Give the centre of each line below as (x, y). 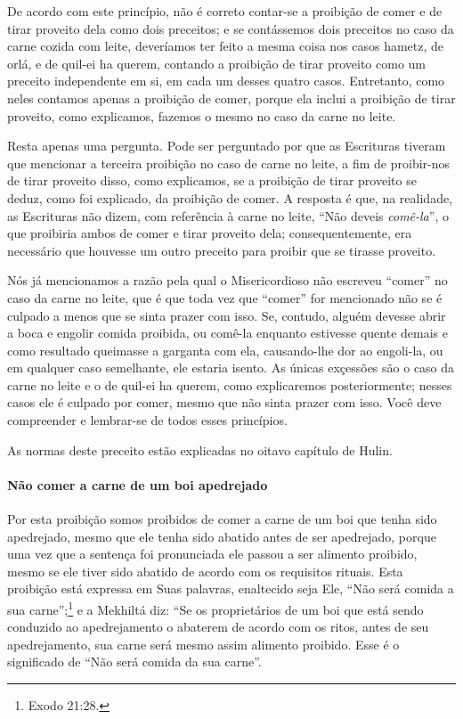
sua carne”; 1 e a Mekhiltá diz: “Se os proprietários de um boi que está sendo (215, 608)
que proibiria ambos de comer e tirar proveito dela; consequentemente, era (210, 233)
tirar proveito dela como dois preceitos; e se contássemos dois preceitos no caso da (231, 28)
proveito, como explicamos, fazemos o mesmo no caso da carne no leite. (202, 115)
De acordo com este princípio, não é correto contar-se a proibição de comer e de (225, 11)
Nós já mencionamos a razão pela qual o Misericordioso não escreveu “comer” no (227, 280)
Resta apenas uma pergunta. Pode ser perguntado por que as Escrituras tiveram (227, 146)
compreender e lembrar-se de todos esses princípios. (147, 420)
